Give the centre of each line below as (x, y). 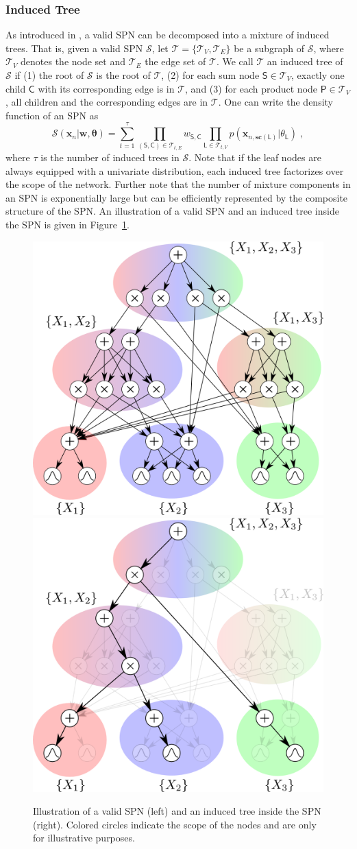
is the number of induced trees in (110, 157)
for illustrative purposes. (84, 838)
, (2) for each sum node (210, 75)
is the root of (123, 75)
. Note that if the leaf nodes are (255, 157)
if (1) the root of (49, 75)
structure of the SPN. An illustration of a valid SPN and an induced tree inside (172, 211)
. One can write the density (275, 102)
